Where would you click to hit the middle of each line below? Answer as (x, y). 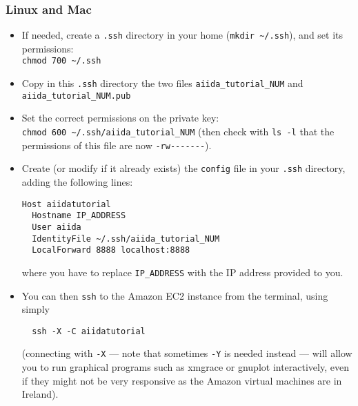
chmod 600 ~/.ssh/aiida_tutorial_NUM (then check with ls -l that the (178, 132)
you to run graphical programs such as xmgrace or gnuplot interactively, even (185, 367)
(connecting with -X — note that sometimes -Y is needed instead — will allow (187, 353)
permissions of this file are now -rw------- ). (117, 145)
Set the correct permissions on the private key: (120, 118)
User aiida (57, 227)
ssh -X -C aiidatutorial (89, 331)
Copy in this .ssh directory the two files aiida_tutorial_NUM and (162, 83)
